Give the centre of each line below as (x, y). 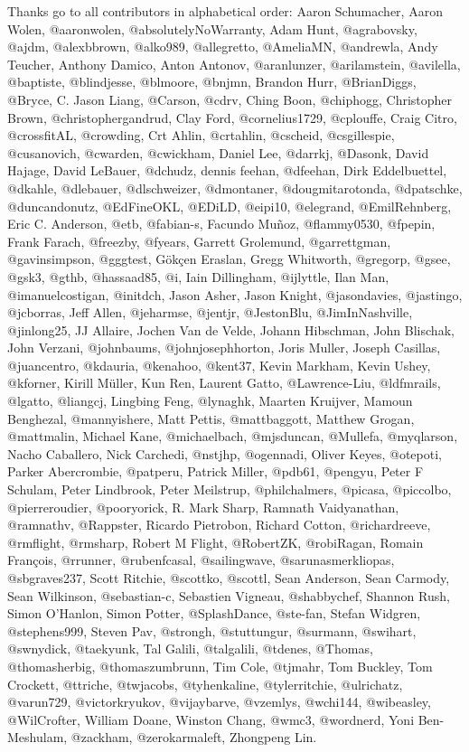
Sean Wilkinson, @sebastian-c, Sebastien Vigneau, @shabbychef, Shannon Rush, (229, 595)
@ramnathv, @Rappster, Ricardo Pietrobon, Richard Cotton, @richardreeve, (219, 525)
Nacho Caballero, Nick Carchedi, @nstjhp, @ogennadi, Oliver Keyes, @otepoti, (225, 453)
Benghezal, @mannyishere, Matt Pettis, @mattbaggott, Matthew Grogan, (211, 418)
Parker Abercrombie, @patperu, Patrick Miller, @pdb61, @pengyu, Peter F (216, 471)
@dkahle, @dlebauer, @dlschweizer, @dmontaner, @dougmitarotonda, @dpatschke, (235, 188)
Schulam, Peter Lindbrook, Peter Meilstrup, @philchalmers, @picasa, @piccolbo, (230, 489)
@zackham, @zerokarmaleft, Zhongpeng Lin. (194, 737)
